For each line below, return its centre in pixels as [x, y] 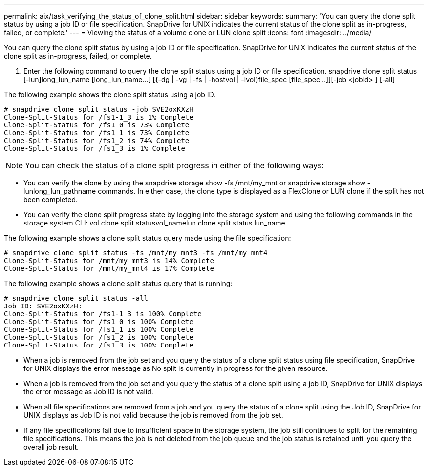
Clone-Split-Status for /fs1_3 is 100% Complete [99, 345]
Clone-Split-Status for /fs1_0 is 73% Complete [97, 125]
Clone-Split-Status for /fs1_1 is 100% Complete [99, 329]
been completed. [51, 199]
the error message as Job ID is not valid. [88, 392]
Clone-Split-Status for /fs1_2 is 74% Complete [97, 141]
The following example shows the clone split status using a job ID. [110, 94]
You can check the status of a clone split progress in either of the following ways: [175, 165]
